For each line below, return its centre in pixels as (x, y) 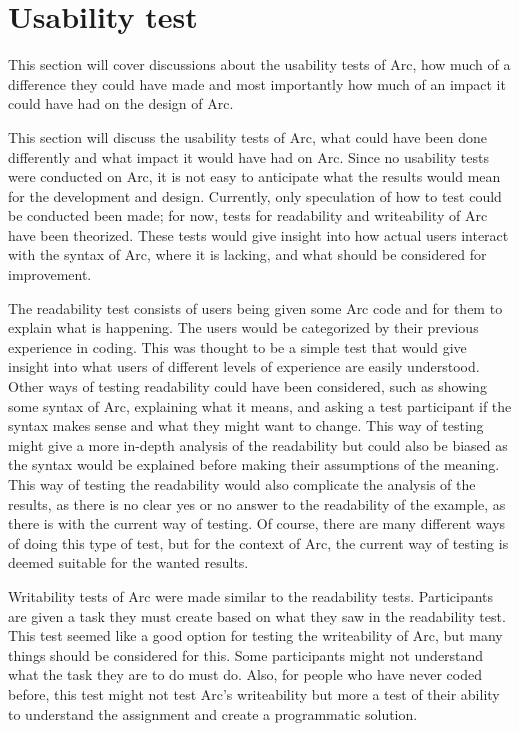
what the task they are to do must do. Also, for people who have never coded (245, 674)
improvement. (50, 274)
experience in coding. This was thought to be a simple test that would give (237, 346)
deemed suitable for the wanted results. (128, 562)
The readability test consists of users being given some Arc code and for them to (255, 307)
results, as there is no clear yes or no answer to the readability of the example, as (257, 503)
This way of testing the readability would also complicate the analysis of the (242, 484)
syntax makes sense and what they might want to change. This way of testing (246, 425)
